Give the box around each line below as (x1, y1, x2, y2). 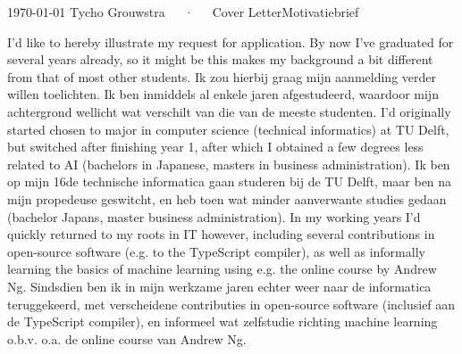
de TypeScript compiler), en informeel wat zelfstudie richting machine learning (7, 312, 438, 331)
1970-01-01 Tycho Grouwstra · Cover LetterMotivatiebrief (7, 3, 359, 21)
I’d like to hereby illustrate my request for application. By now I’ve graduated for (7, 32, 454, 51)
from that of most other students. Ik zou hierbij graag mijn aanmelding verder (7, 67, 436, 86)
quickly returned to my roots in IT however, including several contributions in (7, 225, 435, 243)
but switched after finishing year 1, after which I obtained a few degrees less (7, 137, 424, 156)
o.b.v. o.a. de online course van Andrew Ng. (7, 329, 247, 348)
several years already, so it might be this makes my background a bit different (7, 50, 433, 69)
